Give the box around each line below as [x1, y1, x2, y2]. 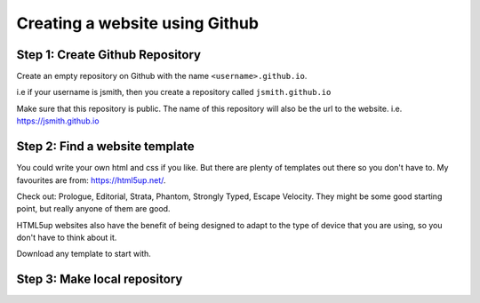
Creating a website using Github [16, 13, 260, 33]
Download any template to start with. [16, 249, 151, 259]
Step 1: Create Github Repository [16, 47, 202, 62]
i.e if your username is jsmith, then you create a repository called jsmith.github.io [16, 87, 332, 98]
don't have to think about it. [16, 232, 117, 243]
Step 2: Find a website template [16, 139, 195, 155]
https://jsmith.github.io [16, 116, 100, 126]
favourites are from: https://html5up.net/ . [16, 174, 166, 186]
